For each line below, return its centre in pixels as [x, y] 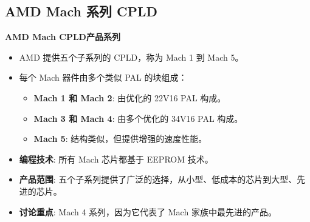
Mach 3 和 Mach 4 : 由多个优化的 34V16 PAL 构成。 [138, 118]
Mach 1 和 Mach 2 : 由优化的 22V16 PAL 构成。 [130, 97]
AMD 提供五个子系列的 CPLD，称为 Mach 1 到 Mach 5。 [131, 57]
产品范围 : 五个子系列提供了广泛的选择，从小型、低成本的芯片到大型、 [158, 179]
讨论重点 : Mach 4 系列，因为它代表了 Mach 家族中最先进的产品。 [148, 211]
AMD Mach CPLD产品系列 [63, 37]
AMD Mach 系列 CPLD [81, 11]
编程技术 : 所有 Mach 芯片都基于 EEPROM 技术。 [116, 159]
